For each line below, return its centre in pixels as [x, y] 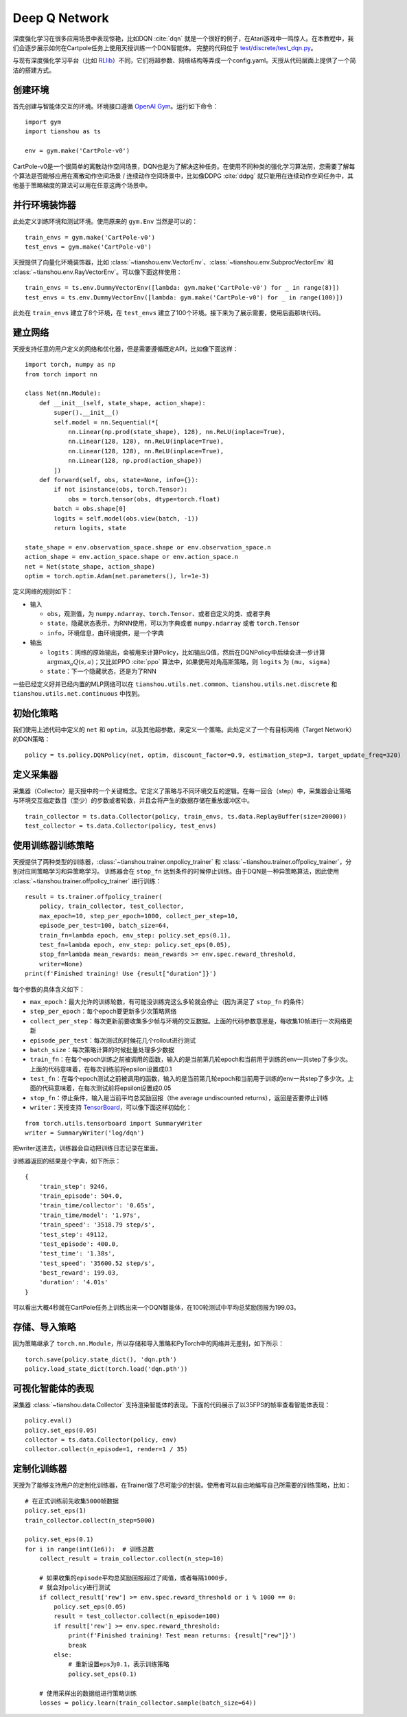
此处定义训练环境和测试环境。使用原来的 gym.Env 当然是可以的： [105, 221]
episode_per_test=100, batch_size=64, [104, 926]
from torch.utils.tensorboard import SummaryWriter [114, 1123]
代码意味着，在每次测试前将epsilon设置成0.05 [106, 1088]
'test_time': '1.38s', [77, 1254]
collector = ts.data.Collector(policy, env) [101, 1440]
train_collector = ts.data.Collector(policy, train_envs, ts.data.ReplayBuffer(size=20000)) [186, 816]
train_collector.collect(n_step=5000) [90, 1520]
